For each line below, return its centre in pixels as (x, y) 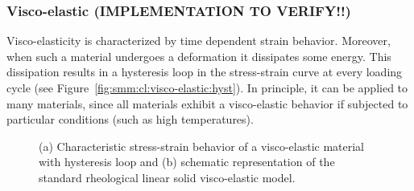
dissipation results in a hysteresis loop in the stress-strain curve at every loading (205, 72)
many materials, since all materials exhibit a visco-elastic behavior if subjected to (207, 103)
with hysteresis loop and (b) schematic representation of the (187, 162)
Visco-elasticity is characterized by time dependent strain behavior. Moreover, (199, 41)
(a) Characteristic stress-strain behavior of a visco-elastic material (202, 146)
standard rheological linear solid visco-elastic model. (167, 177)
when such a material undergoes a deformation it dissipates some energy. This (199, 56)
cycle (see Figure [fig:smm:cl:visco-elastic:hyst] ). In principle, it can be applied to (207, 87)
